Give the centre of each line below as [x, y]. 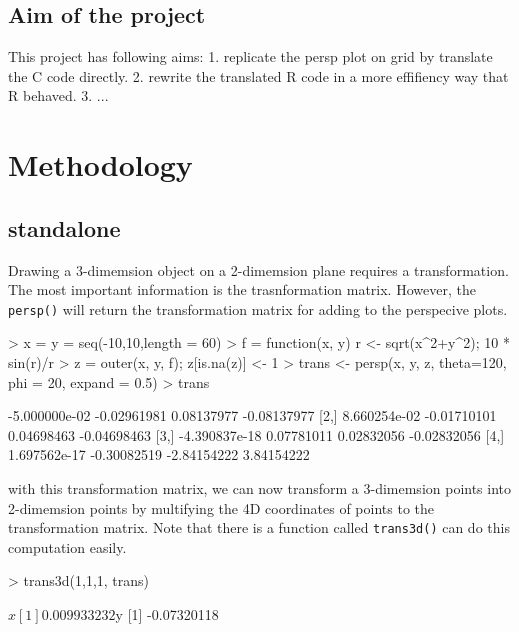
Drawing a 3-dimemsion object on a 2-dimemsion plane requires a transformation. [258, 269]
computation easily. [67, 546]
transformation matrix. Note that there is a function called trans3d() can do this [259, 527]
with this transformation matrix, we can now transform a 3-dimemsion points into [260, 487]
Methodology [100, 164]
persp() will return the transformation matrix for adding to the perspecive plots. [258, 308]
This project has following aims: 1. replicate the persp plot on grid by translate [250, 56]
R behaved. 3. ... [58, 95]
